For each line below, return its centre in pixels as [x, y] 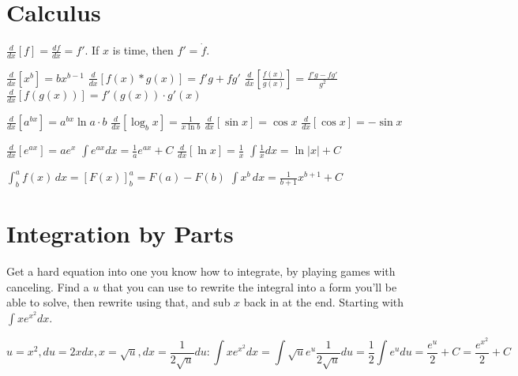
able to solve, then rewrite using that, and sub [118, 302]
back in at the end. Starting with [324, 302]
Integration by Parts [120, 233]
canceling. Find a [48, 286]
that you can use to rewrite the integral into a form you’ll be [250, 286]
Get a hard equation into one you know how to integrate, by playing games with [201, 271]
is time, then [143, 50]
